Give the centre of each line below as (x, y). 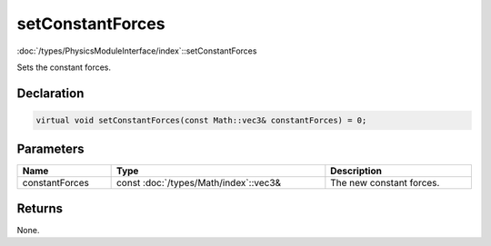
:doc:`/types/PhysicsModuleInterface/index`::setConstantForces (137, 51)
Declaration (50, 93)
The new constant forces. (385, 183)
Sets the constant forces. (64, 67)
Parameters (50, 149)
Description (356, 171)
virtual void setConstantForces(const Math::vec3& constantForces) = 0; (201, 120)
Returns (40, 208)
